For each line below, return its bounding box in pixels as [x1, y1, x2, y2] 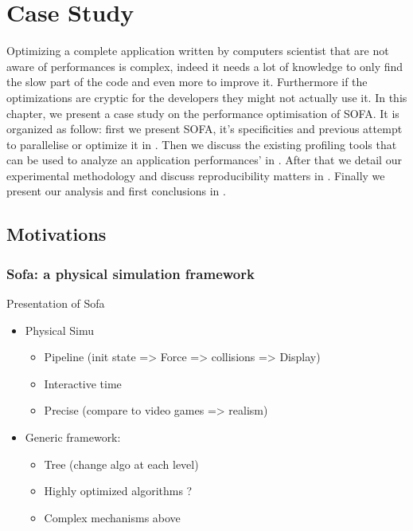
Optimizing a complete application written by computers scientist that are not [6, 42, 389, 59]
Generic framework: [25, 429, 121, 446]
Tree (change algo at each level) [44, 455, 199, 472]
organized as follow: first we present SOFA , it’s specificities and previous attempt [6, 120, 403, 137]
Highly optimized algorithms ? [44, 482, 193, 499]
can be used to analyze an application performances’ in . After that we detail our [6, 151, 402, 168]
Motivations [6, 222, 107, 246]
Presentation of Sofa [6, 295, 105, 312]
